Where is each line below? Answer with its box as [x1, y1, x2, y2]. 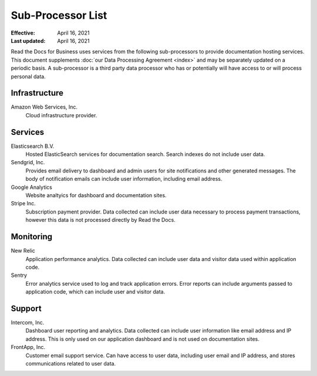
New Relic [11, 247, 35, 255]
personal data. [11, 73, 46, 80]
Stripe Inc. [11, 200, 36, 207]
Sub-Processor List [11, 9, 107, 22]
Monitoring [11, 232, 53, 242]
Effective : [11, 29, 35, 36]
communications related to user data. [25, 360, 116, 367]
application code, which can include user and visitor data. [25, 288, 166, 296]
